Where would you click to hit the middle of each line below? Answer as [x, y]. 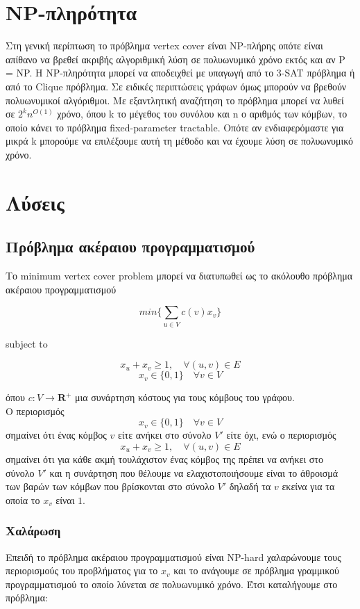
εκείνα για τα [308, 486]
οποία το [23, 500]
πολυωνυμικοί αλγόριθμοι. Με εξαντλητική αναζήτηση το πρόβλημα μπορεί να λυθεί [175, 100]
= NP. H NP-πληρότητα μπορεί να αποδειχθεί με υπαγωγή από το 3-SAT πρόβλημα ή [180, 73]
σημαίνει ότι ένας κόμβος [56, 435]
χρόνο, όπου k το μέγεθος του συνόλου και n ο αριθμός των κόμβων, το [202, 114]
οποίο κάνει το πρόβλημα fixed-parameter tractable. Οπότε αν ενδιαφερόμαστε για [175, 127]
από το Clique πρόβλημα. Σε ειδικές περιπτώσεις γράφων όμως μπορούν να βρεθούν [176, 86]
